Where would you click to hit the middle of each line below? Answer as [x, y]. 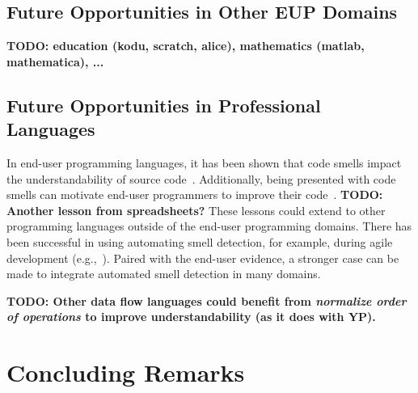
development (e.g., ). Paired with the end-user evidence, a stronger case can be [203, 258]
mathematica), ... [55, 61]
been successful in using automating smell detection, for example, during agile [200, 241]
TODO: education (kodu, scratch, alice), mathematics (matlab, [186, 46]
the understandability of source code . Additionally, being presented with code [201, 178]
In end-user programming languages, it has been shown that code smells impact [204, 162]
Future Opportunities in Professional [164, 105]
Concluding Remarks [126, 372]
